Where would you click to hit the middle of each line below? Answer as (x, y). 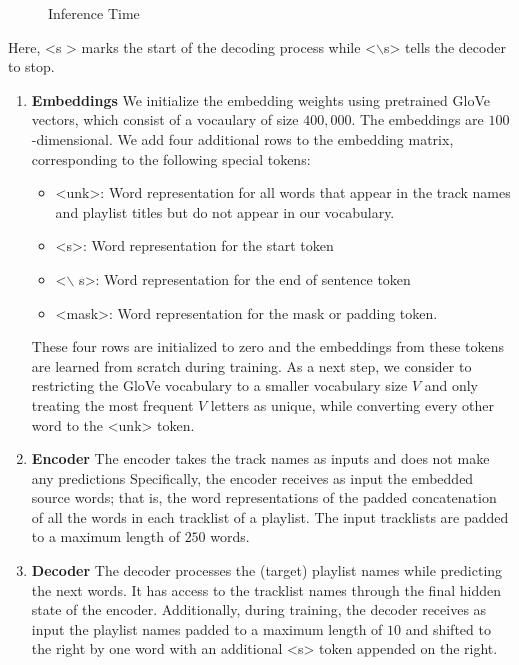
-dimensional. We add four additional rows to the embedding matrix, (242, 138)
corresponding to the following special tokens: (171, 158)
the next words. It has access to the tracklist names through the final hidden (266, 589)
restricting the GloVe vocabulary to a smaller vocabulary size (219, 385)
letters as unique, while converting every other (352, 404)
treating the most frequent (112, 404)
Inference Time (94, 13)
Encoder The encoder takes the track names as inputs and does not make (260, 458)
